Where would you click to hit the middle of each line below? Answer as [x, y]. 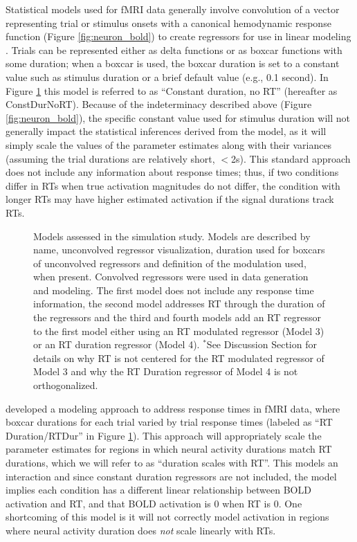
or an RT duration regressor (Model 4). [117, 344]
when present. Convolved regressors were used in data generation [171, 277]
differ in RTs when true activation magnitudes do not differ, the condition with [173, 185]
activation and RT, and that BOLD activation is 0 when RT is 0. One [154, 503]
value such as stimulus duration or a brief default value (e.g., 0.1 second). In [167, 76]
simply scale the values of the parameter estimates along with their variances [169, 144]
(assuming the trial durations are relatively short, [110, 158]
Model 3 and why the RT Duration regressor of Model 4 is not [166, 371]
